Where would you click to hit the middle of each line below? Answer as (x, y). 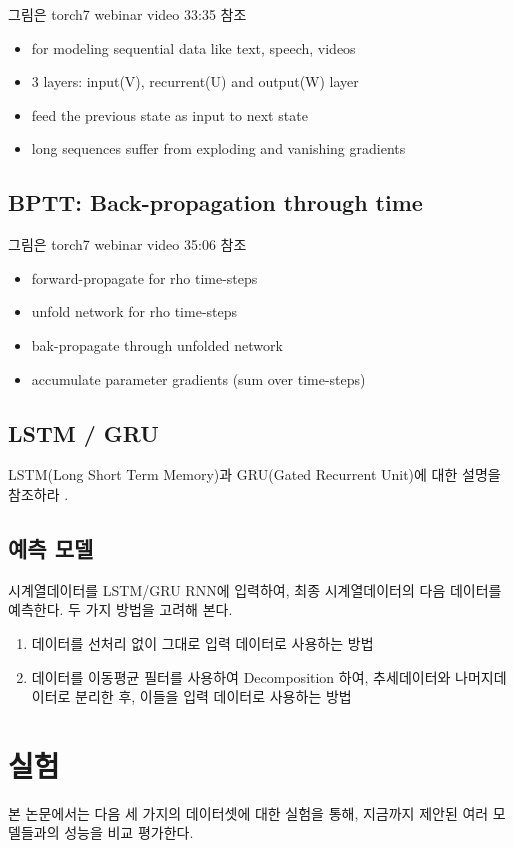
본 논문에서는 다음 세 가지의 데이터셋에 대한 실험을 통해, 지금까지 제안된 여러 (248, 812)
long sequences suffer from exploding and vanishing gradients (218, 148)
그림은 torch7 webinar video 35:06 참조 (127, 244)
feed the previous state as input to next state (169, 114)
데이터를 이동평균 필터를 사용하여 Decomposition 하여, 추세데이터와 (241, 676)
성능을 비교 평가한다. (129, 832)
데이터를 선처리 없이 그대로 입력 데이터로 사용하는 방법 (202, 642)
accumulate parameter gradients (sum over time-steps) (198, 378)
